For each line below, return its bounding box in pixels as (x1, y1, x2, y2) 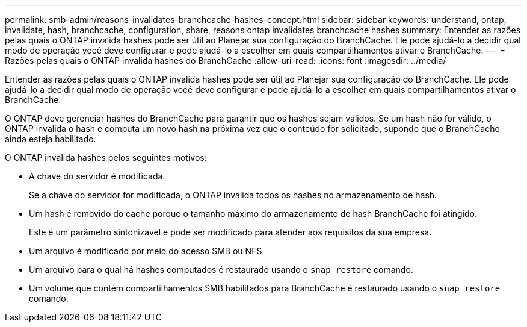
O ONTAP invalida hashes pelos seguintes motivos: (5, 152, 207, 163)
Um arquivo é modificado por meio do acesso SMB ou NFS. (29, 246, 265, 256)
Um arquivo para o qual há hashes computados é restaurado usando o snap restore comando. (29, 264, 413, 275)
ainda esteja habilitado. (5, 134, 96, 144)
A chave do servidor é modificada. (29, 171, 165, 181)
